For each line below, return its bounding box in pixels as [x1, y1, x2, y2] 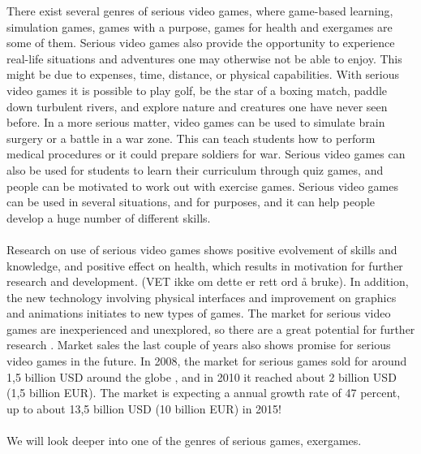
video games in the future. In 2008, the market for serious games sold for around [6, 352, 407, 370]
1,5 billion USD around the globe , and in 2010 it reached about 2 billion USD [6, 368, 397, 385]
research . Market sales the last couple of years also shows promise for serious [6, 336, 391, 353]
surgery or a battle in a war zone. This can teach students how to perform [6, 129, 376, 146]
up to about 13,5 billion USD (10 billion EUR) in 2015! [6, 400, 281, 417]
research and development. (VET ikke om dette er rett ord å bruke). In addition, [6, 273, 409, 290]
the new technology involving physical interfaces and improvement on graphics [6, 288, 397, 305]
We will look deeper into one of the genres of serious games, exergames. [6, 432, 362, 449]
